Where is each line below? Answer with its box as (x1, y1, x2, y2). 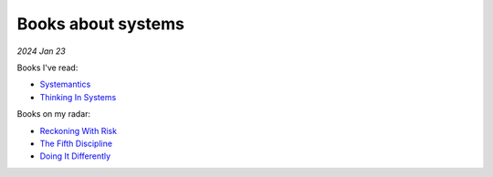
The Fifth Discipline (39, 138, 113, 149)
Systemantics (39, 78, 91, 90)
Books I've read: (16, 62, 79, 73)
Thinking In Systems (39, 91, 117, 102)
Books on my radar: (16, 109, 91, 120)
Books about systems (16, 14, 184, 34)
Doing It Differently (39, 151, 111, 161)
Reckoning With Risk (39, 125, 118, 136)
